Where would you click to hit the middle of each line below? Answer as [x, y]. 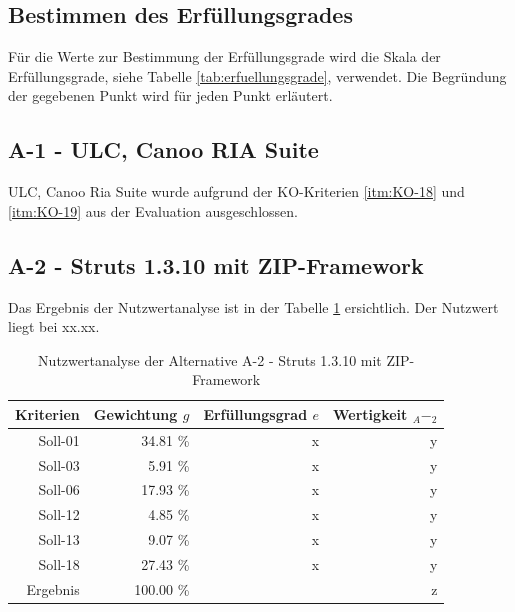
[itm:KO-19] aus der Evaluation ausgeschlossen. [153, 210]
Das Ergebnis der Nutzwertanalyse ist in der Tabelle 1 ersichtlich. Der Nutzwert [253, 306]
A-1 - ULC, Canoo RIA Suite [163, 149]
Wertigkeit [370, 413]
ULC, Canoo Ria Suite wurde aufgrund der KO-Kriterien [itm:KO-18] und [236, 191]
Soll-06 [59, 489]
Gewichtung [135, 413]
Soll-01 [59, 439]
